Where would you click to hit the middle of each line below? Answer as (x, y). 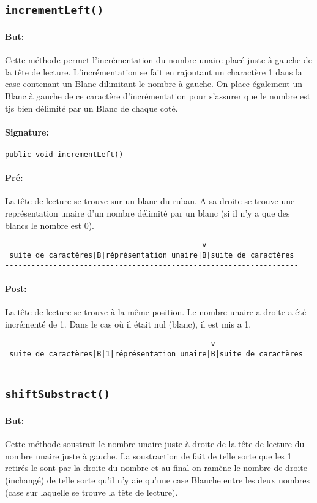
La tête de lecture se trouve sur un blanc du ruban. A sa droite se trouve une (150, 201)
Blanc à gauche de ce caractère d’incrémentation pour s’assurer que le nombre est (158, 95)
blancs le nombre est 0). (50, 225)
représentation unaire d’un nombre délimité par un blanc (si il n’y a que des (147, 213)
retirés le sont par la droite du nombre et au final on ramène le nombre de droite (156, 468)
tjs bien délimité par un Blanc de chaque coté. (91, 108)
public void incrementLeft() (64, 154)
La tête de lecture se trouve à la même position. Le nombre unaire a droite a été (156, 311)
